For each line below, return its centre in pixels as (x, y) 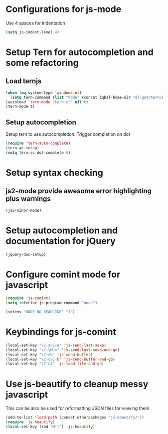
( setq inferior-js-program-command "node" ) (52, 303)
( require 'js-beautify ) (30, 422)
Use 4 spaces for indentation (35, 23)
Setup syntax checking (55, 173)
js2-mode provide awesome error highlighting (79, 191)
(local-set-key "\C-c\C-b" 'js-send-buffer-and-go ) (60, 359)
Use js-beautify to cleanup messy (77, 384)
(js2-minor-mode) (24, 210)
